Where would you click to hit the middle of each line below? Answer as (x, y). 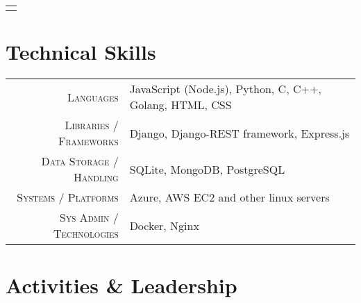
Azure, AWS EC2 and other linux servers (229, 197)
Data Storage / (80, 161)
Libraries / (92, 125)
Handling (96, 177)
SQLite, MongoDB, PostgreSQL (207, 169)
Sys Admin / (89, 218)
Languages (93, 97)
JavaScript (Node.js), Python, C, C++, (225, 89)
